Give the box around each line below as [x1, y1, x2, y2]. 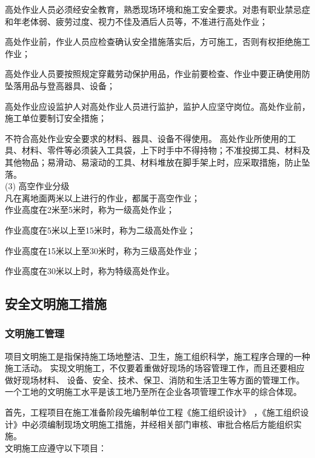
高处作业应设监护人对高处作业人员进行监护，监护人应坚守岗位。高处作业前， [5, 99, 310, 112]
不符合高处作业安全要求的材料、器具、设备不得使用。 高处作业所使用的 [5, 132, 288, 144]
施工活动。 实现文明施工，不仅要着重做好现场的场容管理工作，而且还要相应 [5, 362, 305, 374]
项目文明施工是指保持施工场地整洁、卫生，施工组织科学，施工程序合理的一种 [5, 349, 310, 362]
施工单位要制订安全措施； [5, 112, 107, 124]
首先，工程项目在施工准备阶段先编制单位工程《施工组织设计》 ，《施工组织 [5, 406, 300, 419]
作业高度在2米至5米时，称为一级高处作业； [5, 203, 174, 216]
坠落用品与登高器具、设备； [5, 79, 115, 92]
